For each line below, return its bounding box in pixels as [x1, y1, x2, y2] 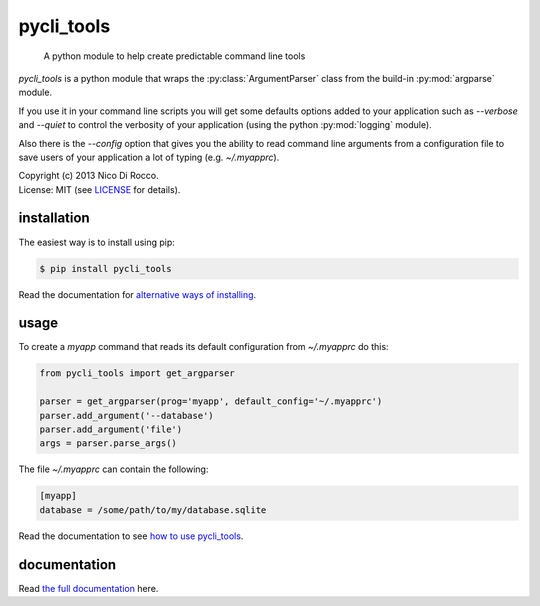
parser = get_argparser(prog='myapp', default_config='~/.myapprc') [39, 396, 383, 407]
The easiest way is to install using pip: [18, 236, 175, 248]
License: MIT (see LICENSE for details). [18, 183, 181, 195]
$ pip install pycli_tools [39, 263, 172, 274]
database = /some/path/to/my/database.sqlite [39, 504, 267, 515]
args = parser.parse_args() [39, 438, 177, 449]
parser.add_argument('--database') [39, 410, 214, 421]
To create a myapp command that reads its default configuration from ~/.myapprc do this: [18, 341, 389, 353]
